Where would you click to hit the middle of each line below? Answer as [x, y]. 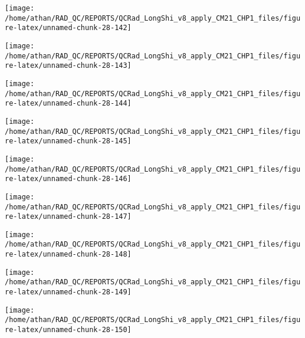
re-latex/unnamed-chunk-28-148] [68, 255]
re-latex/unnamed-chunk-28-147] [68, 217]
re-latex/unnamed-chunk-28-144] [68, 104]
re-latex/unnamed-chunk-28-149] [68, 292]
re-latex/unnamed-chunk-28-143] [68, 66]
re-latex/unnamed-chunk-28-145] [68, 141]
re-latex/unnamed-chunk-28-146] [68, 179]
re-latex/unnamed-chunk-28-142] [68, 28]
